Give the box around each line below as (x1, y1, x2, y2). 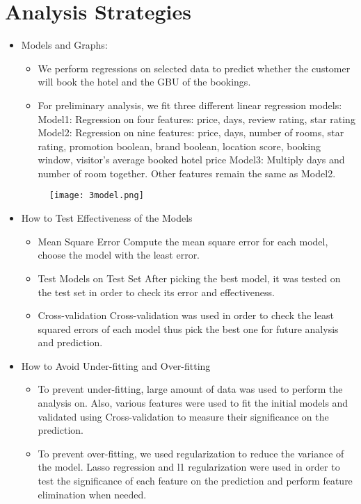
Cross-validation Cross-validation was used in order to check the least (38, 308, 334, 323)
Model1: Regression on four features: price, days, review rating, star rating (38, 111, 355, 126)
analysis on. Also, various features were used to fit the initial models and (38, 396, 348, 410)
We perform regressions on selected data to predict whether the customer (38, 60, 351, 75)
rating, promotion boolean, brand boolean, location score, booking (38, 138, 321, 153)
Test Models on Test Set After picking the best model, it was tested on (38, 270, 341, 285)
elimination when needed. (38, 487, 147, 501)
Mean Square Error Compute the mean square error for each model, (38, 234, 328, 248)
